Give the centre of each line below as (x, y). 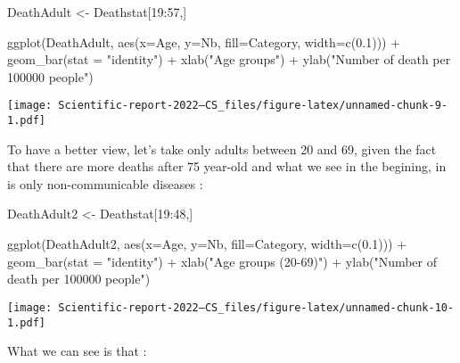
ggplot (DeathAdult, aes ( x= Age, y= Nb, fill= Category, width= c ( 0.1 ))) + (204, 41)
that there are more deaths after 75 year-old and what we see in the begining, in (227, 166)
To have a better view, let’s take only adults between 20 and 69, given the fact (222, 148)
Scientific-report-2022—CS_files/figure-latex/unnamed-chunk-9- (253, 106)
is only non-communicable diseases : (105, 183)
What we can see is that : (77, 351)
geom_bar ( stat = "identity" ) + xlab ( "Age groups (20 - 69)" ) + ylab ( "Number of (222, 261)
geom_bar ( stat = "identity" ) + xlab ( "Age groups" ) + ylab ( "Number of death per (229, 59)
